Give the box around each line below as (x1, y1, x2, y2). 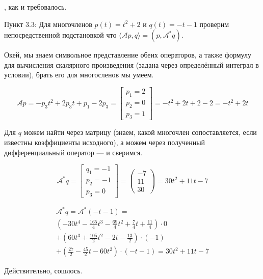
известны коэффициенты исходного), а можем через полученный (4, 137, 205, 148)
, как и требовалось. (4, 2, 67, 12)
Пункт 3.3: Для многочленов (4, 18, 92, 29)
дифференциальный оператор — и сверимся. (4, 147, 143, 157)
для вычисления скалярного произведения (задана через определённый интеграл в (4, 59, 259, 70)
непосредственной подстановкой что (4, 30, 117, 40)
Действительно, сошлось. (4, 265, 83, 276)
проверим (199, 18, 229, 29)
